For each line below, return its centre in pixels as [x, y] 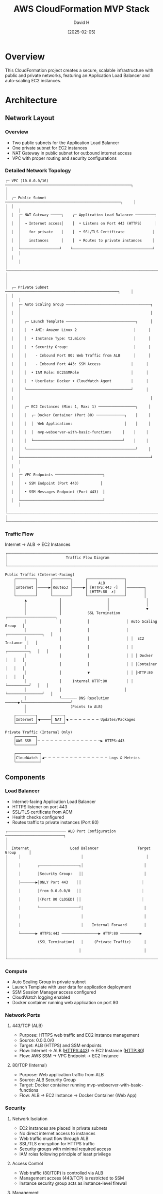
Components [25, 777]
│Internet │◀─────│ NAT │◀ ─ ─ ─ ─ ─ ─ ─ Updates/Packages [75, 720]
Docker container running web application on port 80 [65, 1003]
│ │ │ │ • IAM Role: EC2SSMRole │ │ [77, 373]
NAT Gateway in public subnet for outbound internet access [72, 153]
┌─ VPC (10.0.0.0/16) [27, 181]
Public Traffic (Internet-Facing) [40, 575]
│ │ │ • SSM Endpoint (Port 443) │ [54, 483]
